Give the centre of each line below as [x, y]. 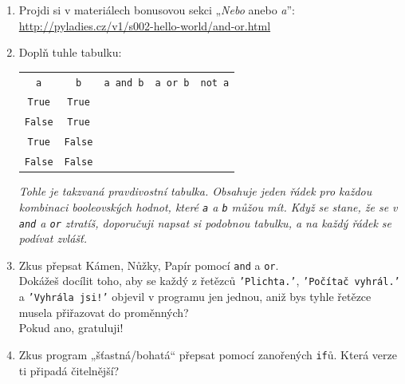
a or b [172, 83]
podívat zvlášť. [53, 238]
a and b [124, 83]
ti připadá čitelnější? [69, 370]
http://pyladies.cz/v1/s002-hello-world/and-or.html [145, 25]
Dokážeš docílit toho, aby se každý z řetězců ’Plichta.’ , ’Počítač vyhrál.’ [209, 281]
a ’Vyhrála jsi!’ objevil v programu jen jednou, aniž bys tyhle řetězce [195, 297]
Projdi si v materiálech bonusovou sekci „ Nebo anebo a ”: [157, 10]
